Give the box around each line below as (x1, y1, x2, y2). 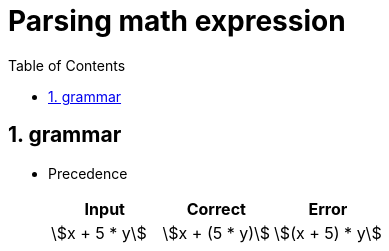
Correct (186, 198, 246, 219)
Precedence (48, 164, 128, 182)
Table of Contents (8, 56, 126, 74)
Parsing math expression (8, 4, 346, 38)
